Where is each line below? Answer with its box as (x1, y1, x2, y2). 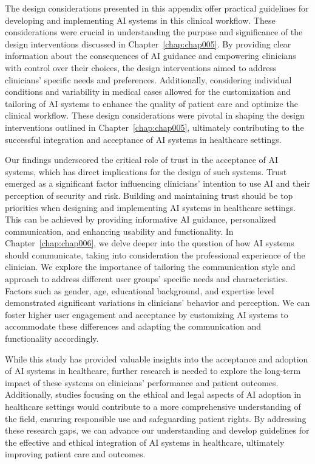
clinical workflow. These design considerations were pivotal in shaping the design (5, 109, 305, 122)
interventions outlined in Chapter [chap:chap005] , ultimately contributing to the (5, 120, 304, 133)
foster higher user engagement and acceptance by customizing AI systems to (5, 308, 288, 320)
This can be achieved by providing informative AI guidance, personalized (5, 213, 276, 226)
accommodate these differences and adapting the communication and (5, 320, 262, 333)
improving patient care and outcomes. (5, 448, 146, 460)
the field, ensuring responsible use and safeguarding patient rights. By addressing (5, 412, 307, 424)
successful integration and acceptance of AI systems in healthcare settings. (5, 133, 282, 145)
